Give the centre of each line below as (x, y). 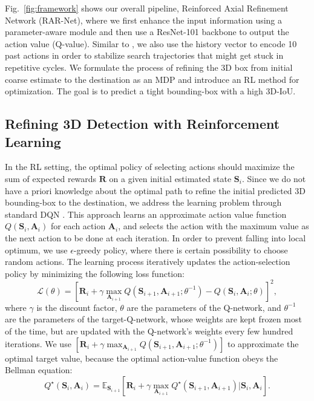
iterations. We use (38, 343)
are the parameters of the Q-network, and (204, 307)
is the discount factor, (77, 307)
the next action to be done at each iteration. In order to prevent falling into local (155, 237)
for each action (78, 226)
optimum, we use (36, 249)
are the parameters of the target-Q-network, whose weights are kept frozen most (153, 319)
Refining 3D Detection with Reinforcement (142, 124)
